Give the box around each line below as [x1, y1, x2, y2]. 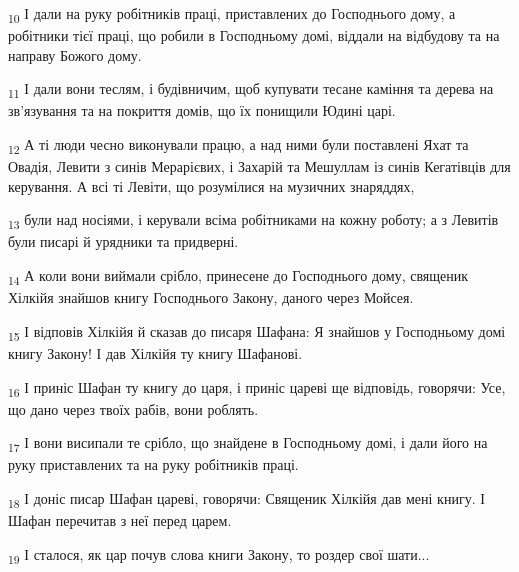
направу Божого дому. [8, 44, 142, 65]
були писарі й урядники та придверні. [8, 231, 239, 252]
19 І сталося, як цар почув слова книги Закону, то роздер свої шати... [8, 543, 430, 567]
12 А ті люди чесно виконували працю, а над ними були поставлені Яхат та [8, 134, 469, 157]
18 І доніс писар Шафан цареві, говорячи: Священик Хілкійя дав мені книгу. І [8, 487, 485, 511]
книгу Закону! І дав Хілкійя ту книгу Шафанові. [8, 342, 303, 363]
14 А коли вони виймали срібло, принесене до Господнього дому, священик [8, 265, 469, 288]
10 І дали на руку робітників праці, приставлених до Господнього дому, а [8, 3, 456, 26]
